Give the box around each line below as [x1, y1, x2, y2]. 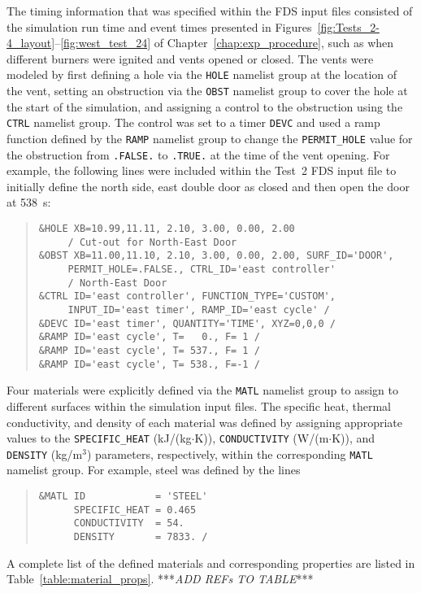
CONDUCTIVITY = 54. [73, 517, 184, 530]
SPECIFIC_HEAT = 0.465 [73, 504, 197, 516]
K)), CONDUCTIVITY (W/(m [194, 429, 329, 447]
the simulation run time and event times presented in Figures [7, 18, 312, 35]
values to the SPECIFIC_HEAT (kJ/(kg [7, 429, 192, 447]
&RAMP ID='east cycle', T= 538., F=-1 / [38, 358, 260, 370]
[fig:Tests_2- [317, 18, 380, 35]
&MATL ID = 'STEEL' [38, 491, 208, 502]
